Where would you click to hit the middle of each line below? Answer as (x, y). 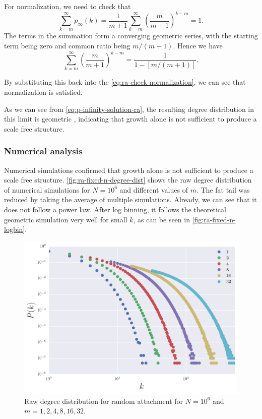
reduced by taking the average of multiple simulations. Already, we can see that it (130, 199)
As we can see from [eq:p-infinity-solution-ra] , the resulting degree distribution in (129, 109)
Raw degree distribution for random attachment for (104, 401)
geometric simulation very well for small (66, 219)
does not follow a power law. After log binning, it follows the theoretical (115, 209)
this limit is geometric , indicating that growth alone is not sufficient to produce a (130, 119)
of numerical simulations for (47, 189)
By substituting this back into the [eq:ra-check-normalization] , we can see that (125, 82)
